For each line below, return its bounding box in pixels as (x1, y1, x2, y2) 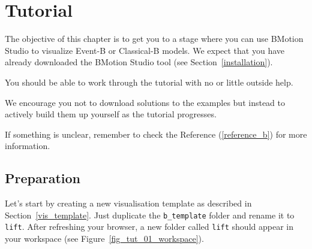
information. (5, 139, 50, 152)
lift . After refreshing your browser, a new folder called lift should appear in (5, 220, 293, 233)
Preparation (5, 169, 80, 187)
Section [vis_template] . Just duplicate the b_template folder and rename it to (5, 208, 295, 221)
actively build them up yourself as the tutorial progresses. (5, 108, 217, 120)
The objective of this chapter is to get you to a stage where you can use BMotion (5, 32, 304, 45)
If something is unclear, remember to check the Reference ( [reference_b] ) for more (5, 127, 307, 140)
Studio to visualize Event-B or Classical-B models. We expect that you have (5, 44, 285, 56)
